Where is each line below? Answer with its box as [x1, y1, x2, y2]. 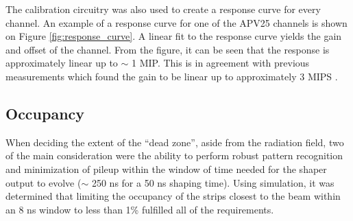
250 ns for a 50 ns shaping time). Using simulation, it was [91, 175, 334, 189]
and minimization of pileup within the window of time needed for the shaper [5, 161, 327, 176]
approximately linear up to [5, 56, 118, 70]
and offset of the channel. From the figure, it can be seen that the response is [5, 42, 330, 56]
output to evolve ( [5, 175, 82, 189]
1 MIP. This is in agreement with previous [131, 56, 310, 70]
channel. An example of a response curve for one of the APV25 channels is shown [5, 15, 348, 30]
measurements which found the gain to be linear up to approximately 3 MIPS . [5, 69, 338, 83]
